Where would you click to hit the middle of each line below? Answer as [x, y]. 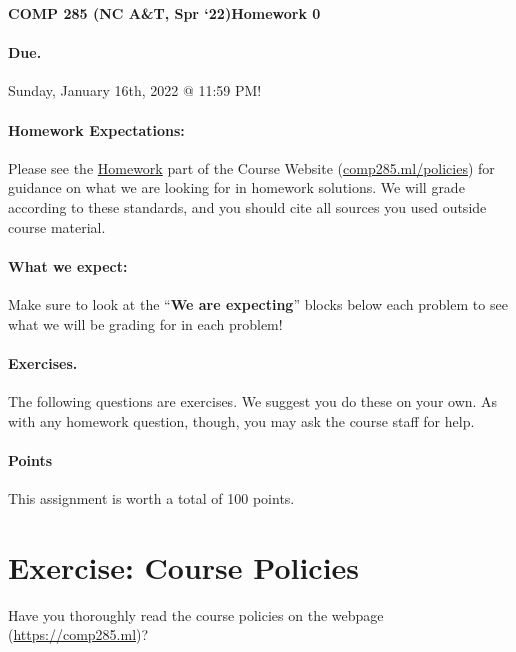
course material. [57, 226]
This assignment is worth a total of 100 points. [151, 497]
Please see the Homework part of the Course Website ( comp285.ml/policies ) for [251, 167]
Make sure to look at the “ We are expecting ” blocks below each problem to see [258, 303]
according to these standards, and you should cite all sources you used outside [247, 206]
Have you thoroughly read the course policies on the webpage [196, 614]
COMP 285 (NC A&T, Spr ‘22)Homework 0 [164, 13]
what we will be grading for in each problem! [145, 323]
